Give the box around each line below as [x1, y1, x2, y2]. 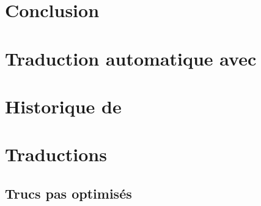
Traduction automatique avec [5, 45, 257, 71]
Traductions [5, 142, 107, 167]
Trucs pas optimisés [5, 183, 132, 202]
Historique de [5, 93, 122, 118]
